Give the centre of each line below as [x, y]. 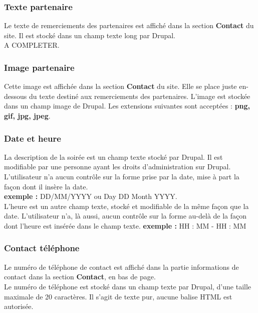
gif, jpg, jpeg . [27, 116]
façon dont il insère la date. [46, 186]
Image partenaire [39, 67]
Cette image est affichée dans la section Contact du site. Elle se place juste [120, 86]
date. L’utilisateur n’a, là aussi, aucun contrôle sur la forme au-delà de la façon [125, 216]
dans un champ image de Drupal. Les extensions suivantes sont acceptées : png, [127, 106]
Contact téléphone [42, 248]
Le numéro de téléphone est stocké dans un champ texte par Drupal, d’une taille [128, 286]
